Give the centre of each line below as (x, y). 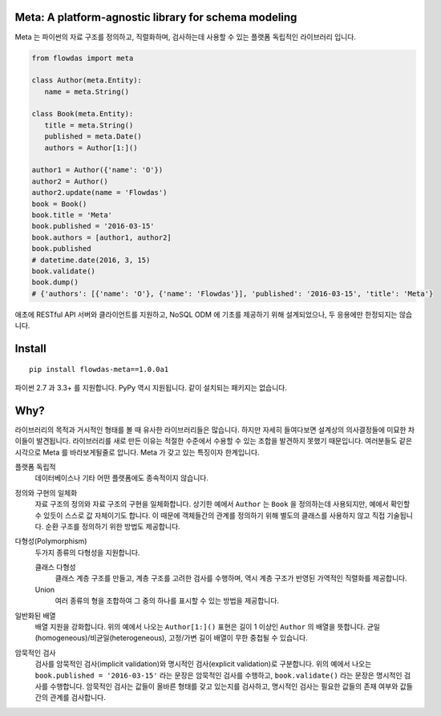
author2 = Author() (70, 181)
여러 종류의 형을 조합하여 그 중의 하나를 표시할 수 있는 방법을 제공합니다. (167, 601)
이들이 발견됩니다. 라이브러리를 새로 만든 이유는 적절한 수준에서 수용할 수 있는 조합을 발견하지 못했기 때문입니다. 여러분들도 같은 (214, 441)
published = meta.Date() (93, 137)
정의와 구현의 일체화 (46, 492)
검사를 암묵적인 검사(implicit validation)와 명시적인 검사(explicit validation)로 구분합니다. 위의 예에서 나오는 (203, 664)
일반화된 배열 (35, 615)
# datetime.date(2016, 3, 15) (91, 260)
